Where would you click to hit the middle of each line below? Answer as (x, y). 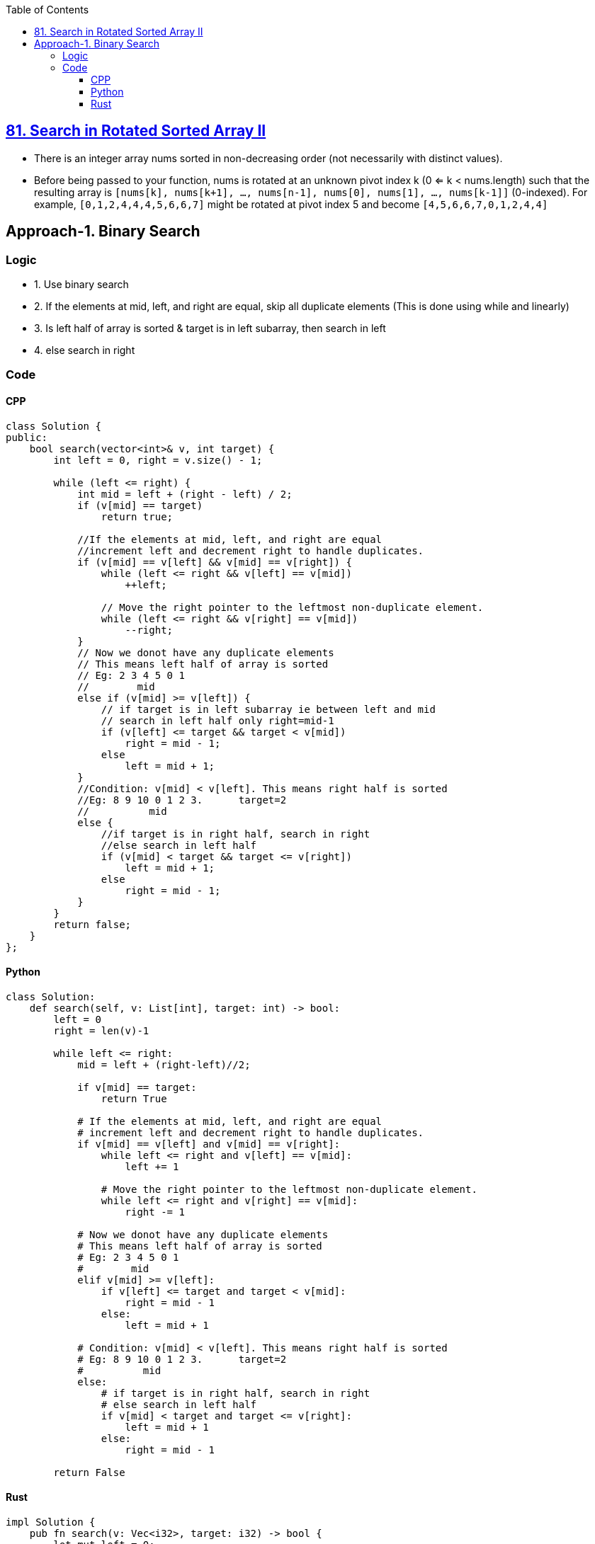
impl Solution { (51, 1522)
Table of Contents (47, 10)
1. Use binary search (81, 285)
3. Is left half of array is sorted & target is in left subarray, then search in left (210, 328)
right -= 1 (155, 1212)
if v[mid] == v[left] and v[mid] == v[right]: (209, 1144)
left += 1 (152, 1166)
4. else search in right (85, 350)
